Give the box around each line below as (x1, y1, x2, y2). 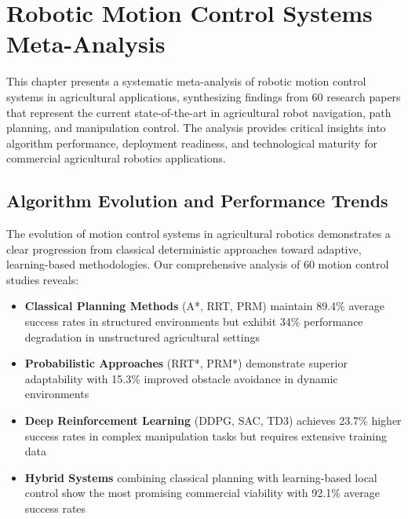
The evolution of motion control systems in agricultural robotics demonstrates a (6, 225, 391, 242)
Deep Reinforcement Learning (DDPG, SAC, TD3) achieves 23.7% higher (24, 412, 402, 429)
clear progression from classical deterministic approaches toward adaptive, (6, 240, 362, 257)
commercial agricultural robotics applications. (6, 150, 226, 166)
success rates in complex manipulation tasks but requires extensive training (24, 427, 387, 444)
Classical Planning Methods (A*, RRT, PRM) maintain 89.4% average (24, 298, 384, 314)
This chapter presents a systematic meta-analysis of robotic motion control (6, 73, 366, 90)
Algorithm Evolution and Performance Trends (6, 188, 388, 213)
